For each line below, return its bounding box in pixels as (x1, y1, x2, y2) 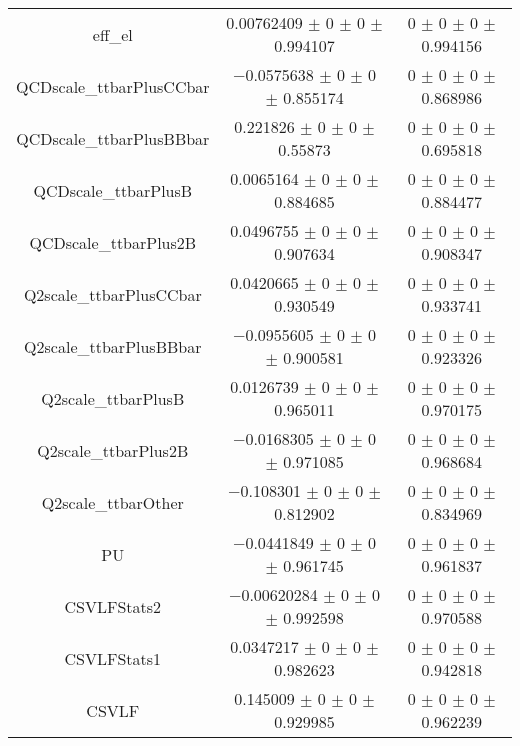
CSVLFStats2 (64, 594, 162, 618)
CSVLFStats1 (64, 646, 162, 670)
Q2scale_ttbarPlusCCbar (23, 282, 202, 306)
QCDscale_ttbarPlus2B (29, 230, 197, 254)
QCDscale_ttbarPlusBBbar (16, 126, 210, 150)
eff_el (92, 22, 133, 46)
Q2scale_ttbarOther (41, 490, 184, 514)
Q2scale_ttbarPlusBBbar (24, 334, 202, 358)
